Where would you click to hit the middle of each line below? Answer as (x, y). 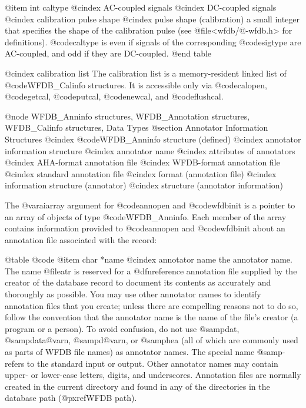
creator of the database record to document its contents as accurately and (138, 282)
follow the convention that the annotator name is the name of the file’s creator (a (152, 317)
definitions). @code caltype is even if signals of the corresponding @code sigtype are (153, 42)
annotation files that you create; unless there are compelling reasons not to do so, (152, 305)
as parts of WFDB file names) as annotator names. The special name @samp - (145, 352)
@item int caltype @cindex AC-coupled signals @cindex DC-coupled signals (141, 7)
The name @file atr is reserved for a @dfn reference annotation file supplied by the (151, 271)
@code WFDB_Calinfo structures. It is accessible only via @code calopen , (136, 84)
